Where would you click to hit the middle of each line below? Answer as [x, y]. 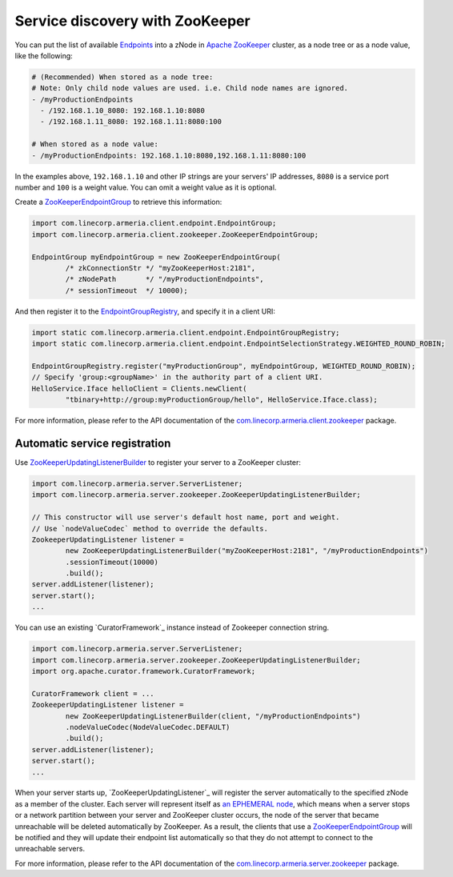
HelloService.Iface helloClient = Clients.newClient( [139, 388]
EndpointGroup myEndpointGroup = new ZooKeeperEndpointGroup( [156, 257]
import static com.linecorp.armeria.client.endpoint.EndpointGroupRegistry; [186, 332]
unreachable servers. [50, 849]
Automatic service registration [93, 443]
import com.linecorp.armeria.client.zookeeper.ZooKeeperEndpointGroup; [175, 234]
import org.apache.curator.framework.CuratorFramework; [144, 671]
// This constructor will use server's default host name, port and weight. [186, 517]
